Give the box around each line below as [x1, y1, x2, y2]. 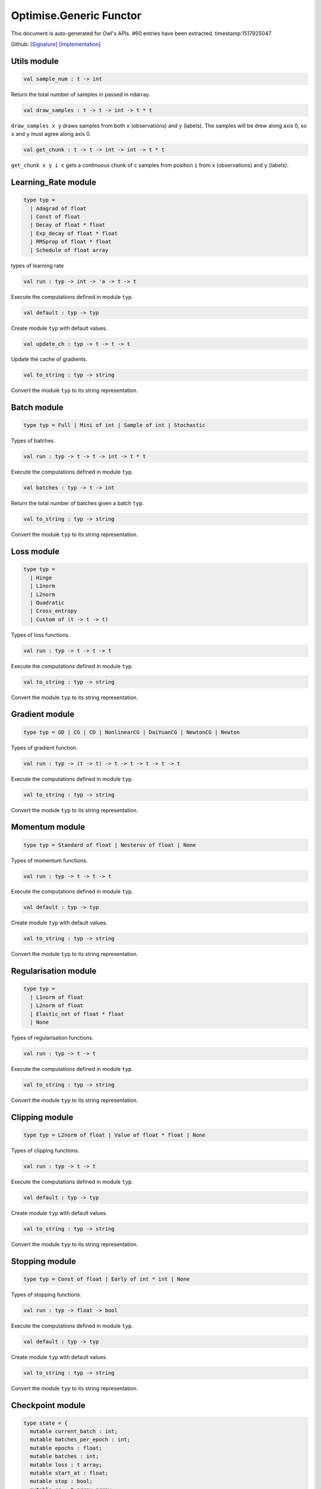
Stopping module [11, 1256, 77, 1266]
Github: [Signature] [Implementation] [11, 41, 101, 48]
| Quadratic [30, 599, 65, 606]
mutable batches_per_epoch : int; [30, 1436, 131, 1443]
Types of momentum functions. [11, 856, 88, 864]
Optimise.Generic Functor [11, 9, 142, 22]
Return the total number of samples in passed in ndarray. [11, 91, 151, 98]
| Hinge [30, 574, 52, 581]
